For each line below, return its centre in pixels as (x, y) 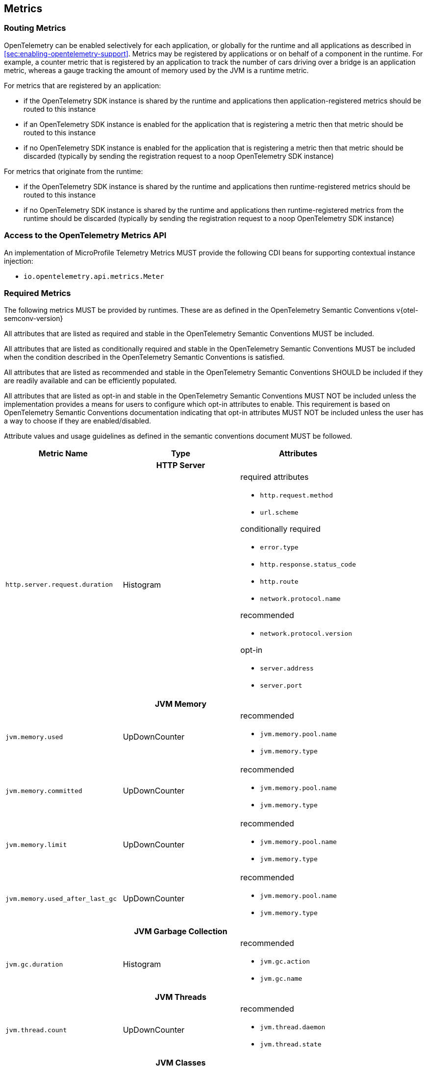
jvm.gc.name (281, 979)
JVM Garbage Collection (181, 932)
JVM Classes (181, 1063)
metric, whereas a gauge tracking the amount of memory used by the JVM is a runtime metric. (156, 70)
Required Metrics (38, 293)
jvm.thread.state (291, 1044)
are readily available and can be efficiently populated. (90, 381)
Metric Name (63, 454)
